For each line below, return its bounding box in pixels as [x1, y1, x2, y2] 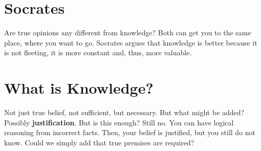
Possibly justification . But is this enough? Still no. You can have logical [4, 117, 234, 127]
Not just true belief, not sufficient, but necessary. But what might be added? [4, 107, 245, 118]
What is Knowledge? [4, 77, 154, 98]
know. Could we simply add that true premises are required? [4, 137, 194, 147]
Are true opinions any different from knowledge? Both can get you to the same [4, 27, 251, 38]
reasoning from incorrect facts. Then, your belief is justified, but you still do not [4, 127, 256, 138]
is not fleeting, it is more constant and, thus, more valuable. [4, 47, 192, 58]
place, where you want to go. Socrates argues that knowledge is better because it [4, 37, 257, 48]
